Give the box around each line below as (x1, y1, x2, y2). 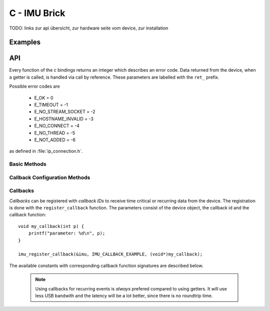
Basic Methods (9, 161, 47, 168)
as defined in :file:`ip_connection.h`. (9, 148, 83, 154)
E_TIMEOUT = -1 (34, 102, 68, 108)
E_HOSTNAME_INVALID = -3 (34, 116, 93, 122)
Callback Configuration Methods (9, 174, 90, 181)
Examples (9, 38, 41, 47)
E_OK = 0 (34, 95, 53, 101)
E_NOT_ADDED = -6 (34, 137, 76, 143)
